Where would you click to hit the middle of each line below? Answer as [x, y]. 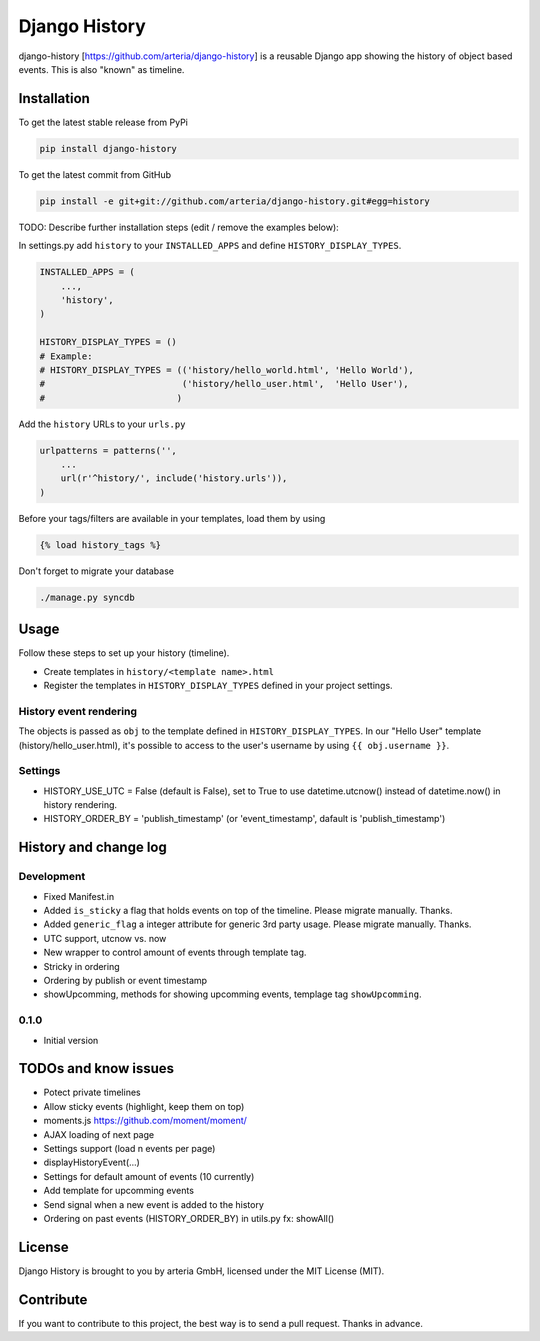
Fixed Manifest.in [79, 896]
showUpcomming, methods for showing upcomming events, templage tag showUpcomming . [232, 994]
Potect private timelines [92, 1092]
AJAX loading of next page [99, 1134]
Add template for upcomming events [119, 1191]
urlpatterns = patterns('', [108, 450]
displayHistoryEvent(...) [91, 1162]
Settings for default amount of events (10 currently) [149, 1176]
